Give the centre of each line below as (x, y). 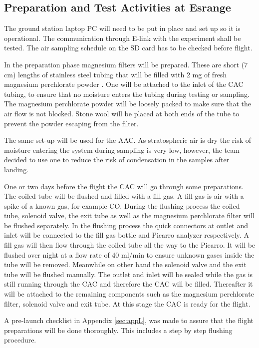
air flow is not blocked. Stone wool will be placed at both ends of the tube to (122, 113)
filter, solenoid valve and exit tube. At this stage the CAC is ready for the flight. (127, 303)
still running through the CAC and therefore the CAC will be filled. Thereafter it (129, 284)
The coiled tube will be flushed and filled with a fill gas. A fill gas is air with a (124, 196)
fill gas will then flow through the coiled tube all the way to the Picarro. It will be (130, 245)
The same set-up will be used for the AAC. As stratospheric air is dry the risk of (128, 140)
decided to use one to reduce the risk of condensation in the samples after (117, 160)
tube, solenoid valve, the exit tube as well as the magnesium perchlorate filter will (129, 215)
